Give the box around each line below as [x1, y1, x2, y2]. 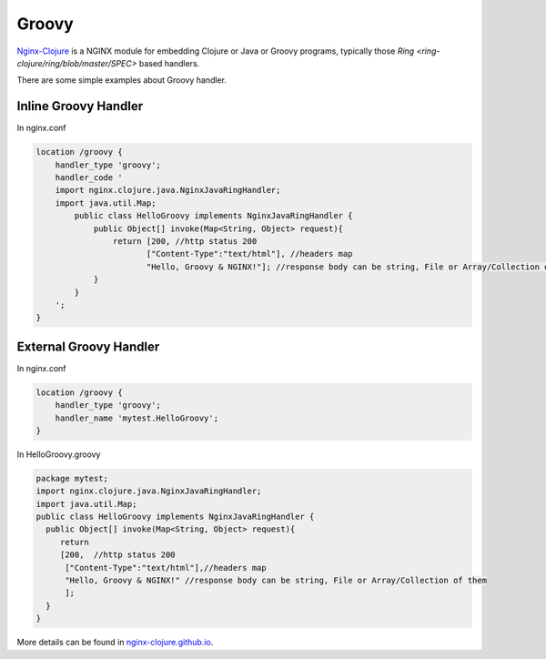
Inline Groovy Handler [16, 98, 144, 114]
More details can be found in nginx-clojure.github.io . [16, 637, 214, 648]
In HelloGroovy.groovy [16, 449, 101, 460]
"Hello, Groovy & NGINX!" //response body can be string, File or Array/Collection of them [65, 575, 487, 586]
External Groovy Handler [16, 339, 160, 354]
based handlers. [138, 57, 200, 68]
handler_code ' [55, 173, 123, 182]
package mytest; [35, 473, 109, 483]
